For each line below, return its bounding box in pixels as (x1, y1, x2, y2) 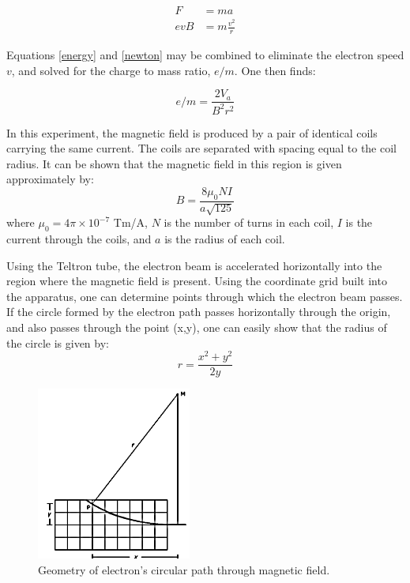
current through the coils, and (6, 230, 152, 246)
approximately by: (6, 171, 94, 187)
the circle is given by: (6, 334, 109, 351)
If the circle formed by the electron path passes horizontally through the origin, (6, 303, 391, 320)
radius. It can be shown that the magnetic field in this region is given (6, 155, 342, 171)
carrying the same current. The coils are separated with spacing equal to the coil (6, 140, 397, 156)
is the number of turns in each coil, (164, 214, 334, 231)
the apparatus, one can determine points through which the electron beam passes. (6, 288, 403, 304)
